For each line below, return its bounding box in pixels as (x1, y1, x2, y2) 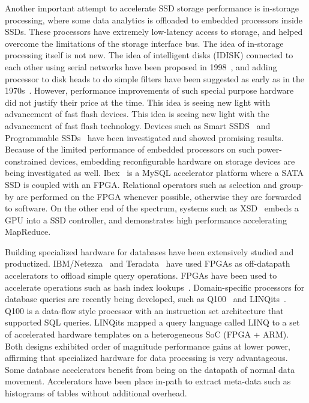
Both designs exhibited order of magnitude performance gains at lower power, (5, 339, 290, 352)
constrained (5, 154, 47, 167)
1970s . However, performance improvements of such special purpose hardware (5, 84, 294, 97)
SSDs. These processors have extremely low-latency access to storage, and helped (5, 25, 303, 38)
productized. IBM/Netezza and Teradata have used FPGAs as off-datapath (5, 257, 290, 270)
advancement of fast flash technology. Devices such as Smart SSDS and (5, 119, 271, 132)
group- (280, 178, 304, 190)
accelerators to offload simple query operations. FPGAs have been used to (5, 269, 277, 282)
